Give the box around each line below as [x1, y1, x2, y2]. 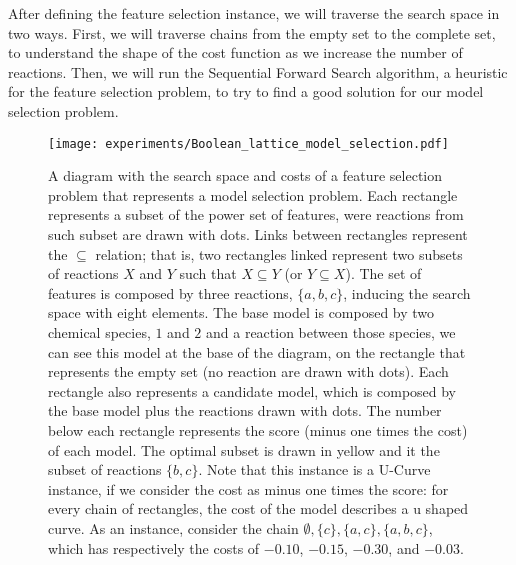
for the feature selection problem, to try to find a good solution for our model [8, 81, 484, 102]
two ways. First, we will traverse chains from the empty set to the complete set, [8, 22, 496, 43]
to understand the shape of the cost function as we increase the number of [8, 42, 463, 63]
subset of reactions [48, 459, 162, 480]
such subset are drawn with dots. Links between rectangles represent [48, 224, 468, 244]
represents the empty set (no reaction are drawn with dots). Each [48, 361, 449, 382]
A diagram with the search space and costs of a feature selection [48, 165, 443, 186]
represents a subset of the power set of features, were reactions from [48, 204, 464, 225]
